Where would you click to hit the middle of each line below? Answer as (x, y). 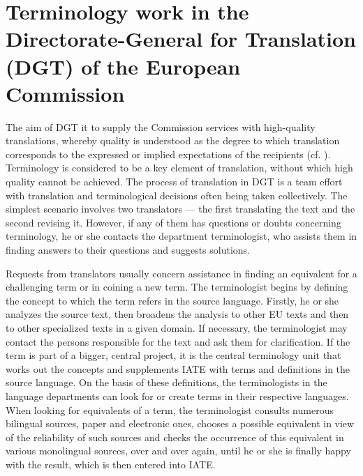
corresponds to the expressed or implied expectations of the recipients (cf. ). (168, 154)
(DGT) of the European (123, 66)
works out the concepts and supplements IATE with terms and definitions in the (178, 368)
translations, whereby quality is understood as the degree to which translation (173, 140)
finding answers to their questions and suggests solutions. (128, 250)
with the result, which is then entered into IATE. (111, 464)
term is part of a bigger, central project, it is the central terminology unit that (173, 355)
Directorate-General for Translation (181, 39)
